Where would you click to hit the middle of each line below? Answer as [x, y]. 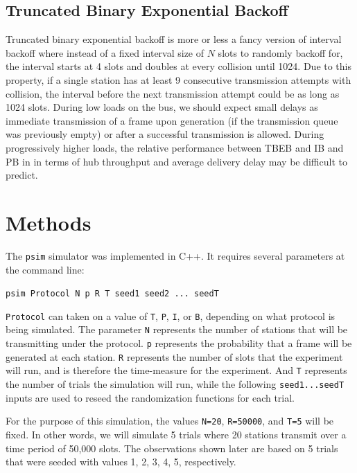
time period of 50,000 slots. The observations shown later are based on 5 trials [172, 448]
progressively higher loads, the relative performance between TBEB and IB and [175, 147]
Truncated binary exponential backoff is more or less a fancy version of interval [174, 39]
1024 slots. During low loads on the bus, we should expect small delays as [162, 107]
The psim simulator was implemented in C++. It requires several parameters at [175, 255]
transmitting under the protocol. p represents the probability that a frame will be [179, 343]
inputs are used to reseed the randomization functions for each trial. [150, 397]
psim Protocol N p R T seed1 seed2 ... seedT [112, 294]
